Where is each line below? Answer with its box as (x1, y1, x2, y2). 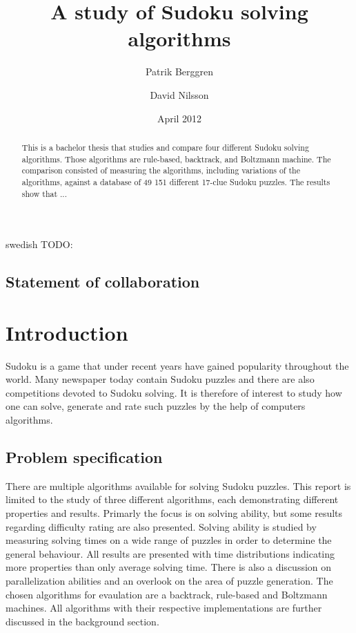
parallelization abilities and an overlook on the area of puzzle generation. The (6, 574, 333, 587)
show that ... (21, 187, 67, 199)
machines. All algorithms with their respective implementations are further (6, 601, 322, 615)
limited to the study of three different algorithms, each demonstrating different (6, 492, 339, 507)
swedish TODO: (6, 237, 73, 252)
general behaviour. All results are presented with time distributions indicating (6, 546, 335, 560)
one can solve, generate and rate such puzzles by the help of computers (6, 399, 306, 413)
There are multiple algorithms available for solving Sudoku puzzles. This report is (6, 478, 351, 493)
